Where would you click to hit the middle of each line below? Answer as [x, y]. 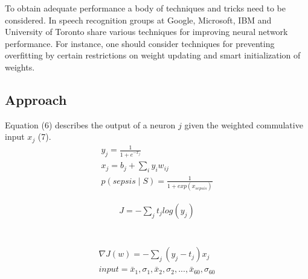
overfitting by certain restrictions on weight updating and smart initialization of [153, 55]
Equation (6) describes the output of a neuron [90, 124]
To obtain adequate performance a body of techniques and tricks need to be [146, 8]
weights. [20, 67]
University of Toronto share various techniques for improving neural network [146, 32]
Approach [36, 99]
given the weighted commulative [244, 124]
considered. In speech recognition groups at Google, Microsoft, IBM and [138, 20]
